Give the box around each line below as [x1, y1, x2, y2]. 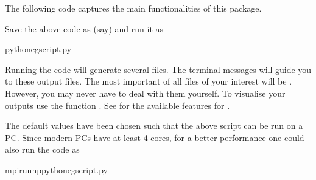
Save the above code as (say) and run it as [5, 22, 164, 35]
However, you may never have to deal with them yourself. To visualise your [5, 86, 286, 99]
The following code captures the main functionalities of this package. [5, 2, 262, 14]
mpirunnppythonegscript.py [5, 163, 108, 176]
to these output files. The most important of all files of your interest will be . [5, 75, 292, 88]
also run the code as [5, 143, 80, 156]
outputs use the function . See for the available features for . [5, 99, 230, 111]
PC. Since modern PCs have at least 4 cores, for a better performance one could [5, 131, 304, 144]
